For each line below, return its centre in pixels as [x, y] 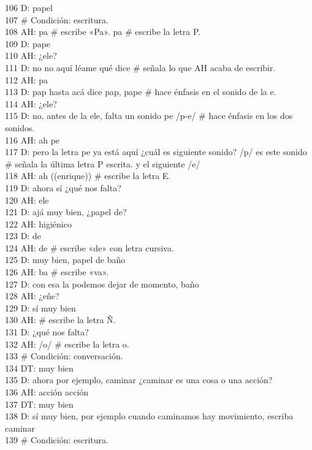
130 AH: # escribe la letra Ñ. [60, 320]
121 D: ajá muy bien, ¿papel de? [66, 212]
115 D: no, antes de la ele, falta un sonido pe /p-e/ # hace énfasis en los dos [149, 116]
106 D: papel [29, 7]
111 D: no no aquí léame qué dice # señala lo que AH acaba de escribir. [140, 67]
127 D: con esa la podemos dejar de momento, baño [102, 284]
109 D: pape [28, 43]
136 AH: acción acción [47, 392]
